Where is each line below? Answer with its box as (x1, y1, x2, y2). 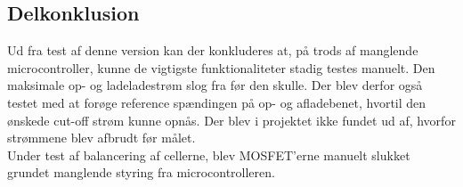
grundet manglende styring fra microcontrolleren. (7, 163, 275, 182)
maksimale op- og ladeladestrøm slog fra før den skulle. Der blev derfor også (7, 76, 423, 94)
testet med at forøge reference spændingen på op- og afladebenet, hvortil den (7, 93, 426, 111)
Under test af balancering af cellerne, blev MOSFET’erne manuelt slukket (7, 145, 410, 164)
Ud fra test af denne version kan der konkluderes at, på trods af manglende (7, 41, 418, 60)
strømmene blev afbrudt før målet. (7, 128, 196, 147)
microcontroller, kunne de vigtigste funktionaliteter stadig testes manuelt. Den (7, 58, 435, 77)
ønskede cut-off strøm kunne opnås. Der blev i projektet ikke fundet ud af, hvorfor (7, 110, 456, 129)
